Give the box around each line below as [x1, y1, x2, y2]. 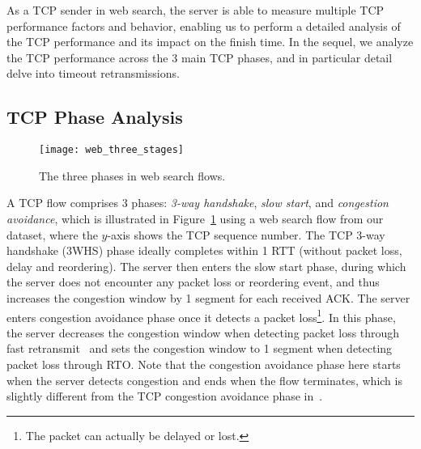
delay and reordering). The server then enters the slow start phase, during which [6, 257, 406, 274]
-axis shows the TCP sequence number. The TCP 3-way [107, 226, 385, 243]
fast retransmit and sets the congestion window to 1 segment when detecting [6, 340, 393, 357]
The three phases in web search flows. [39, 167, 226, 184]
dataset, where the [6, 226, 98, 243]
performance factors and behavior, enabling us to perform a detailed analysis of [6, 17, 401, 34]
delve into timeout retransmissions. [6, 65, 180, 82]
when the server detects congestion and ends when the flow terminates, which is [6, 371, 402, 388]
